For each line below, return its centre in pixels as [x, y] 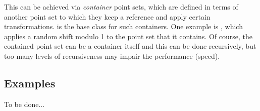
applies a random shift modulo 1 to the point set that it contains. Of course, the [128, 36]
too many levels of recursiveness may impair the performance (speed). [112, 55]
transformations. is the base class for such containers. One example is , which [123, 26]
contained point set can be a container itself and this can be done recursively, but [130, 46]
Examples [30, 83]
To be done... [24, 104]
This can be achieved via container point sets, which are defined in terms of [121, 7]
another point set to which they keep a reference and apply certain [107, 16]
